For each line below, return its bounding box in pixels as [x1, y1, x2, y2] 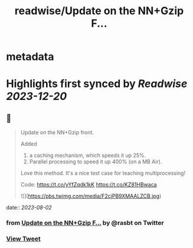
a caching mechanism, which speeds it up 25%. [29, 152, 146, 159]
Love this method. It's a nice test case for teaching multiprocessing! [20, 170, 186, 177]
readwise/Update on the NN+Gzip [14, 4, 184, 18]
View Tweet [6, 235, 41, 243]
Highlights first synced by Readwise [6, 77, 188, 91]
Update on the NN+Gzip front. [20, 129, 94, 136]
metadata [6, 50, 54, 63]
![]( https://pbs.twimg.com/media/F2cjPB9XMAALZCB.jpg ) [20, 192, 162, 199]
